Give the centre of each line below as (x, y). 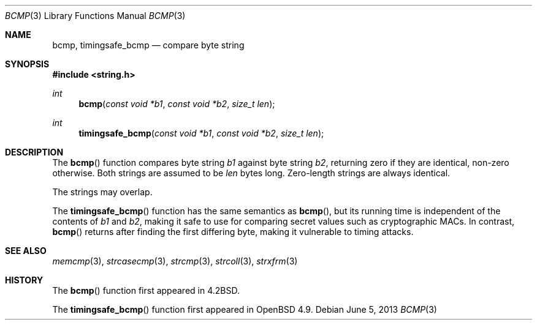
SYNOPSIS (27, 64)
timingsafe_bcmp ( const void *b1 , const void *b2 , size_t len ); (201, 133)
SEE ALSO (26, 251)
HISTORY (24, 280)
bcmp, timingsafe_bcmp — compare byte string (148, 45)
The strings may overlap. (102, 192)
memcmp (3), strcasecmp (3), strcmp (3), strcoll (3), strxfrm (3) (175, 261)
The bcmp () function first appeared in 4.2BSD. (146, 290)
